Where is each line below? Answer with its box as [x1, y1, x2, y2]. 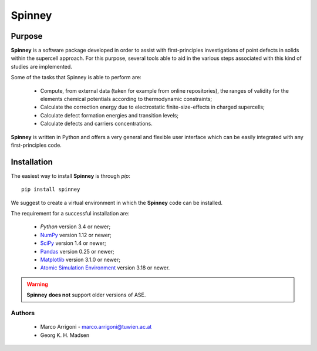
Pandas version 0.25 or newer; [40, 248, 114, 255]
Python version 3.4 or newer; [40, 223, 111, 230]
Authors [11, 309, 35, 317]
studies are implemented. [11, 63, 73, 70]
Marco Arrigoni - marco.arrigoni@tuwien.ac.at [40, 323, 152, 330]
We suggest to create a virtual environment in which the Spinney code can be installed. [11, 199, 223, 206]
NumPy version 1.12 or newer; [40, 231, 112, 238]
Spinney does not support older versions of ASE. [26, 291, 146, 299]
